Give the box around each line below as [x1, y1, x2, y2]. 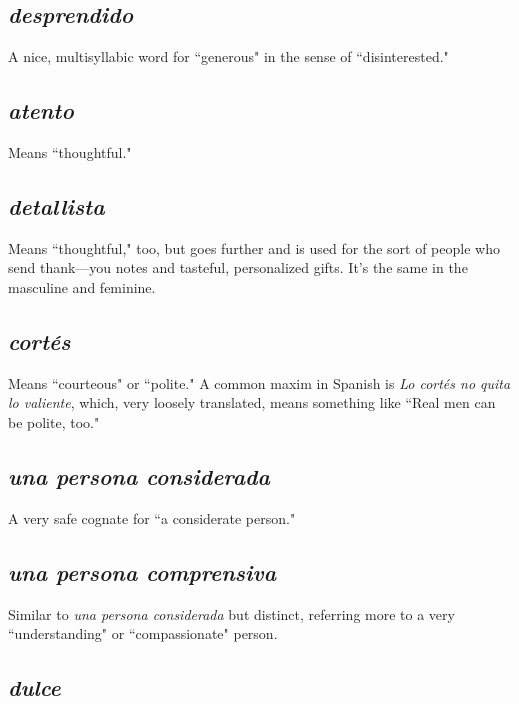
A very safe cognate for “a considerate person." [8, 507, 296, 528]
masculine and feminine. [8, 276, 156, 297]
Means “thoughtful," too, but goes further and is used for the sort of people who [8, 237, 500, 258]
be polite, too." [8, 411, 100, 432]
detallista [8, 190, 105, 221]
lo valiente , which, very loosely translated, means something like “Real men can [8, 392, 496, 413]
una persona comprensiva [8, 556, 277, 587]
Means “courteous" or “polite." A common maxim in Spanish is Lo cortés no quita [8, 372, 511, 393]
